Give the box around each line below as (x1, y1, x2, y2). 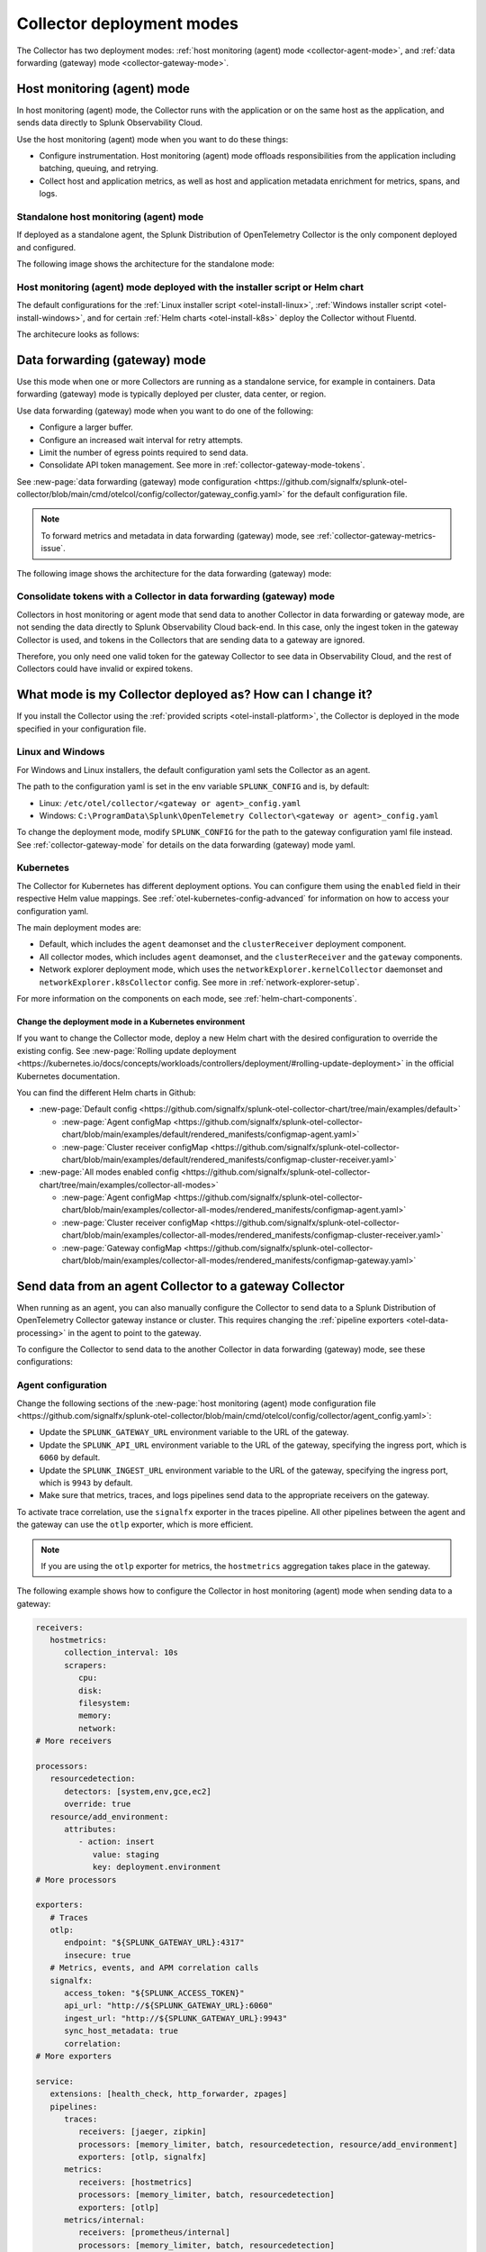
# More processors (35, 1875, 117, 1884)
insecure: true (64, 1950, 131, 1960)
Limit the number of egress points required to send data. (39, 447, 249, 458)
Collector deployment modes (16, 14, 238, 33)
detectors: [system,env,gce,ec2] (64, 1786, 211, 1796)
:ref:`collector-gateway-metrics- (316, 530, 436, 540)
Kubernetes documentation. (16, 1070, 121, 1081)
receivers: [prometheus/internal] (77, 2228, 231, 2238)
